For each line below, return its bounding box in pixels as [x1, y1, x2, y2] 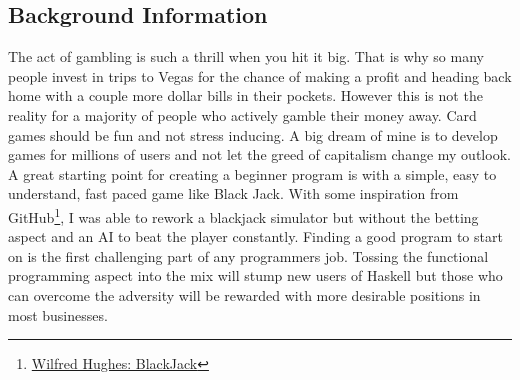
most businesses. [8, 304, 108, 325]
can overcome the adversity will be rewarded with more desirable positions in [8, 284, 481, 305]
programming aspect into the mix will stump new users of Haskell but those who [8, 265, 503, 286]
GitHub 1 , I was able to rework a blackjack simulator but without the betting [8, 203, 479, 227]
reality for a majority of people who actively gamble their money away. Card [8, 104, 477, 125]
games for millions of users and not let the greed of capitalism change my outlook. [8, 144, 511, 165]
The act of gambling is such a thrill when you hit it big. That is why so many [8, 46, 484, 67]
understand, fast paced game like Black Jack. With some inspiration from [8, 183, 459, 204]
